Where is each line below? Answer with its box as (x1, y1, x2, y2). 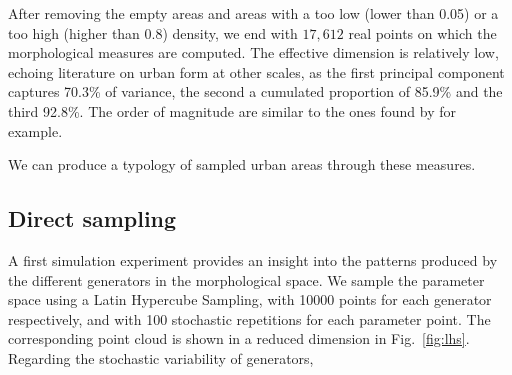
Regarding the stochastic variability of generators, (8, 347, 314, 368)
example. (8, 120, 63, 141)
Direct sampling (8, 203, 177, 234)
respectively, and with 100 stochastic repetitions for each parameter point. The (8, 308, 491, 329)
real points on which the (348, 22, 497, 43)
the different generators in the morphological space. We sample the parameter (8, 269, 485, 290)
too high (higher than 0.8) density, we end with (8, 22, 298, 43)
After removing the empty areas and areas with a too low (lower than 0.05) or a (8, 3, 499, 23)
